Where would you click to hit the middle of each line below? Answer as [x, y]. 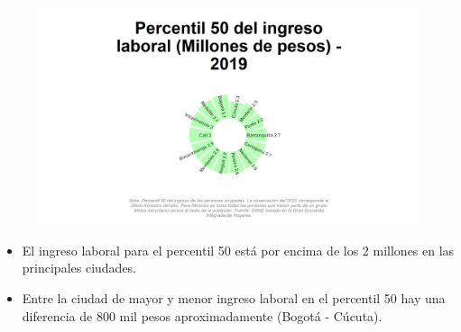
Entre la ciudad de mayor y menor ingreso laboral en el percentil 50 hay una [234, 298]
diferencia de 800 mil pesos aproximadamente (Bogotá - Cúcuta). [202, 315]
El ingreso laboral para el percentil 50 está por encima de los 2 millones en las [238, 250]
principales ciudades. [79, 268]
